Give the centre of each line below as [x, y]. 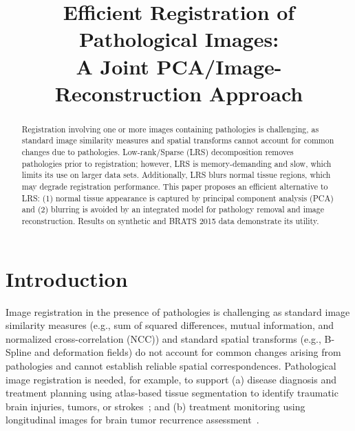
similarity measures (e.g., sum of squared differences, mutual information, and [170, 325]
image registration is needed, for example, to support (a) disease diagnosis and [171, 379]
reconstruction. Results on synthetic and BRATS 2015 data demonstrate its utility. [170, 220]
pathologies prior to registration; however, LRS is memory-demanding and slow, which [176, 163]
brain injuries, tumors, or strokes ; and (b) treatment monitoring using [155, 406]
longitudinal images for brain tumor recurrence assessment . [132, 420]
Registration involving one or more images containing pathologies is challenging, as [170, 129]
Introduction [67, 278]
